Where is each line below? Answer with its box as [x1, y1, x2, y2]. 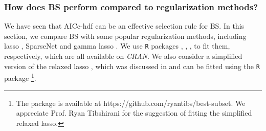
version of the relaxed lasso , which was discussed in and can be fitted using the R [4, 60, 260, 71]
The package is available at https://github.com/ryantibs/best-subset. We [16, 97, 246, 108]
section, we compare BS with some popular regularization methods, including [4, 30, 247, 41]
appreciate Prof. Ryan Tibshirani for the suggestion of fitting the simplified [16, 107, 252, 118]
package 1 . [4, 71, 36, 83]
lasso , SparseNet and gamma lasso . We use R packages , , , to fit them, [4, 40, 230, 51]
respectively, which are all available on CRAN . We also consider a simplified [4, 51, 242, 61]
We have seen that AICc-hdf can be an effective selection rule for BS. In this [4, 20, 245, 31]
